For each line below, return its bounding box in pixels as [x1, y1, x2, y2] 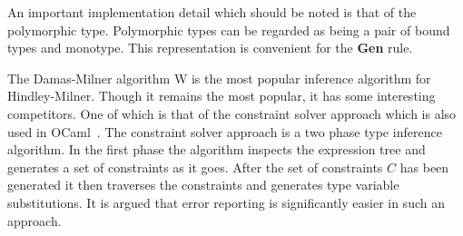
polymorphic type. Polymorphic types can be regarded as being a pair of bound [7, 20, 450, 39]
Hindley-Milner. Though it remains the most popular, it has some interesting [7, 86, 436, 105]
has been [399, 157, 449, 176]
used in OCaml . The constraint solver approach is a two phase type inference [7, 122, 442, 141]
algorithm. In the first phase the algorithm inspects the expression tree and [7, 140, 426, 159]
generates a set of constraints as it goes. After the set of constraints [7, 157, 383, 176]
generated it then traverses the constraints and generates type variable [7, 175, 399, 194]
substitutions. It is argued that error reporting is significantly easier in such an [7, 192, 445, 211]
